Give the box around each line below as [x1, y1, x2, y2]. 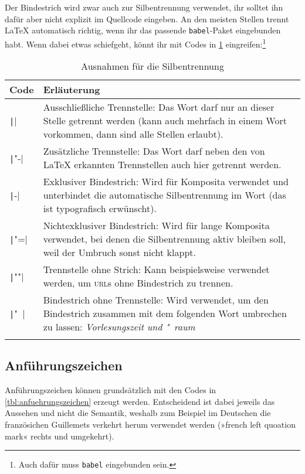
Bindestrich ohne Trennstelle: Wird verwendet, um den [43, 293, 269, 307]
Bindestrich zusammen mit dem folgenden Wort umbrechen [43, 306, 287, 320]
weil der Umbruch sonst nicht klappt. [43, 245, 196, 260]
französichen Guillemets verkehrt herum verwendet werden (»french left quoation [5, 418, 296, 431]
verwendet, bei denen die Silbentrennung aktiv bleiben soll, [43, 232, 286, 246]
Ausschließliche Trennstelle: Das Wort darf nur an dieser [43, 100, 274, 114]
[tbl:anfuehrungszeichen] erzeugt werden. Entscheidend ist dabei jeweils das [5, 395, 275, 407]
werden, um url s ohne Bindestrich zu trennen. [43, 276, 233, 290]
